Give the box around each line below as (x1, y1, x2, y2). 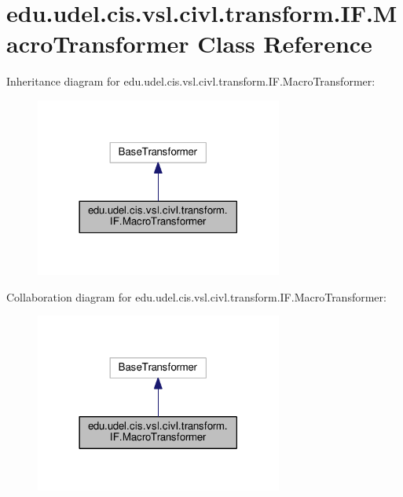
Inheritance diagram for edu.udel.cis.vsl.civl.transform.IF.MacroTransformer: (6, 73, 376, 90)
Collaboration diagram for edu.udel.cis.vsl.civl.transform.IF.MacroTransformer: (6, 288, 387, 305)
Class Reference (197, 27, 372, 60)
